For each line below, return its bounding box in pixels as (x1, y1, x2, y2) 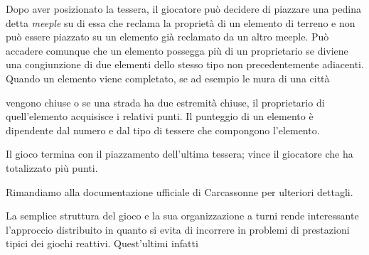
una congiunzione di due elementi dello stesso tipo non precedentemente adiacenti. (6, 57, 364, 72)
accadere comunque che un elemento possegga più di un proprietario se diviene (6, 43, 348, 58)
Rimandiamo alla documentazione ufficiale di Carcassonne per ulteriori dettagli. (6, 184, 353, 199)
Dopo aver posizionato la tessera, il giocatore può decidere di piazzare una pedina (6, 1, 361, 16)
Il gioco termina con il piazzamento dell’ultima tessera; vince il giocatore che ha (6, 146, 353, 161)
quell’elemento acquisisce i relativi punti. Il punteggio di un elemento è (6, 109, 314, 124)
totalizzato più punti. (6, 160, 98, 175)
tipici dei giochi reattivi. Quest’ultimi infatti (6, 236, 198, 251)
